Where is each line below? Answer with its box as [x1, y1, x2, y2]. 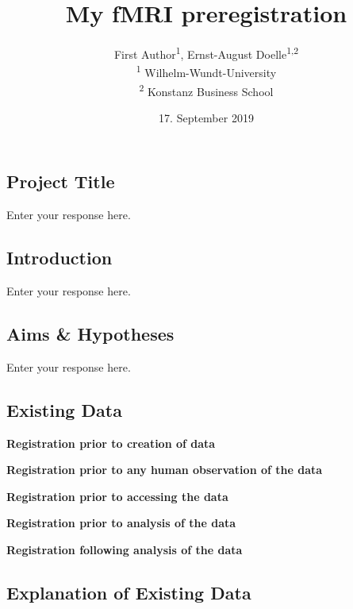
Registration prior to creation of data [6, 434, 216, 451]
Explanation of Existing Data [6, 580, 251, 605]
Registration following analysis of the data [6, 542, 243, 558]
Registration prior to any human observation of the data [6, 461, 323, 478]
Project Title [6, 169, 115, 194]
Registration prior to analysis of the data [6, 515, 236, 531]
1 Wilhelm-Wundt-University [136, 62, 277, 81]
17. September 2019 [159, 109, 254, 125]
